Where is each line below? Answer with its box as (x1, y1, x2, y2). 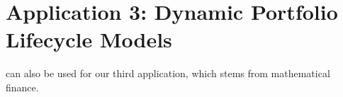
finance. (6, 79, 39, 94)
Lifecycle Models (6, 25, 172, 54)
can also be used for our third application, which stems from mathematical (6, 66, 330, 81)
